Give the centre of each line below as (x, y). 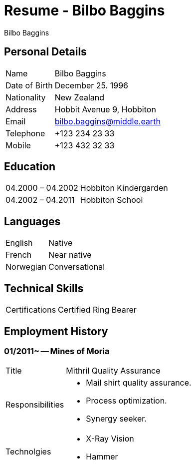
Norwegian (26, 267)
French (19, 255)
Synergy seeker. (116, 419)
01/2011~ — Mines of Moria (57, 351)
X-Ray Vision (110, 439)
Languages (32, 221)
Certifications (31, 310)
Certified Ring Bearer (97, 310)
